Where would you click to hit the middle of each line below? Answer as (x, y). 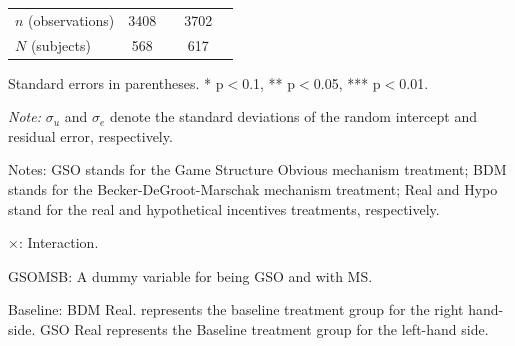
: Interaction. (58, 242)
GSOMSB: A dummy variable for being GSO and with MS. (190, 275)
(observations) (71, 19)
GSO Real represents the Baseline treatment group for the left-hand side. (264, 329)
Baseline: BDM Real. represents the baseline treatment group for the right (236, 309)
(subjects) (60, 44)
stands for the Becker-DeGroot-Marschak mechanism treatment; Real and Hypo (253, 189)
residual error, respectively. (90, 135)
